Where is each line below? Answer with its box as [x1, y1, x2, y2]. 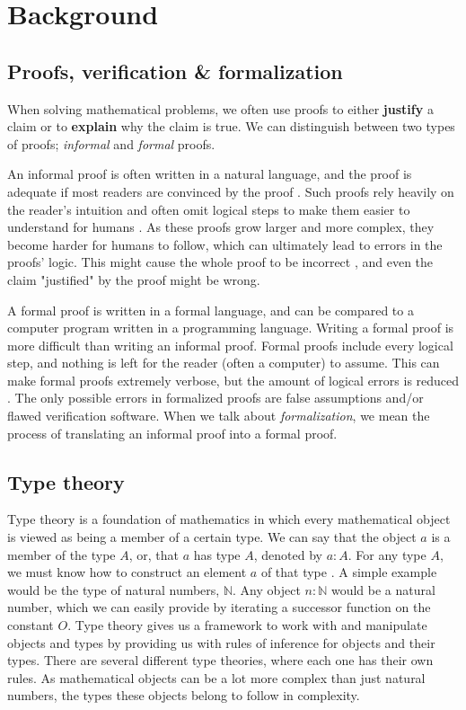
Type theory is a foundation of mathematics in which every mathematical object [7, 510, 451, 528]
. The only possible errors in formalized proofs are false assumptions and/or [7, 388, 424, 407]
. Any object [233, 580, 301, 599]
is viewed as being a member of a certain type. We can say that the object [7, 528, 417, 546]
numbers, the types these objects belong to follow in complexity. [7, 686, 360, 705]
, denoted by [253, 545, 322, 564]
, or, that [128, 545, 180, 564]
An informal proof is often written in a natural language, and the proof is [7, 164, 412, 183]
